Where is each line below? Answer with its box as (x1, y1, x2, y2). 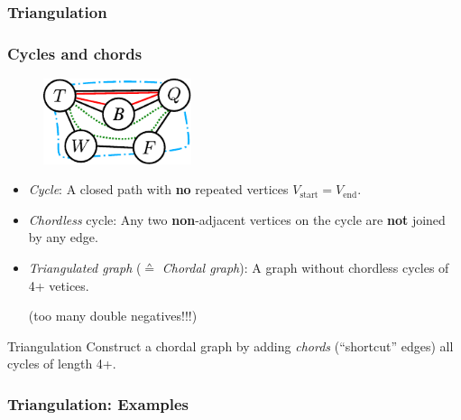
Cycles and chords (7, 42, 143, 64)
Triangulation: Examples (7, 392, 189, 415)
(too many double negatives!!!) (28, 306, 198, 325)
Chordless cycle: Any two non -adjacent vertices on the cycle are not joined (28, 210, 446, 229)
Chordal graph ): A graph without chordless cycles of (161, 257, 449, 276)
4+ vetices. (28, 275, 89, 294)
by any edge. (28, 228, 98, 247)
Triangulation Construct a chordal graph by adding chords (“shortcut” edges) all (7, 336, 454, 355)
